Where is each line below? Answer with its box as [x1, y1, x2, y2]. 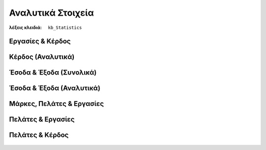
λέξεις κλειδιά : [9, 25, 42, 30]
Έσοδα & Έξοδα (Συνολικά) [9, 69, 97, 77]
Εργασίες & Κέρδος [9, 37, 71, 46]
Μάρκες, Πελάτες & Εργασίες [9, 100, 104, 108]
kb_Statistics [48, 25, 82, 30]
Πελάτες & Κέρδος [9, 131, 69, 139]
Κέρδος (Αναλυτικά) [9, 53, 75, 61]
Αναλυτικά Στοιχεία [9, 7, 94, 18]
